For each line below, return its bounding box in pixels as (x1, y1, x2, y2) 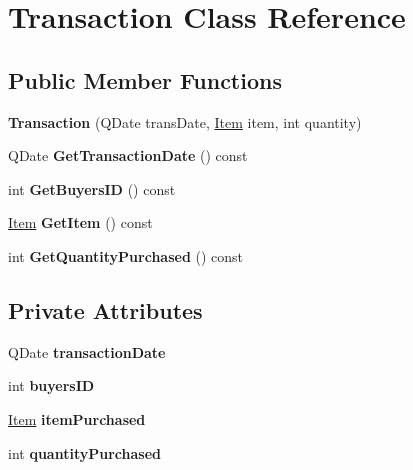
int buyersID (8, 375, 95, 396)
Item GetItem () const (8, 212, 153, 233)
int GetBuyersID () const (8, 178, 176, 199)
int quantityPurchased (8, 442, 161, 463)
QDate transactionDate (8, 341, 166, 362)
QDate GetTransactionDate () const (8, 145, 248, 166)
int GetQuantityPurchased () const (8, 245, 244, 266)
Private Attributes (8, 294, 203, 325)
